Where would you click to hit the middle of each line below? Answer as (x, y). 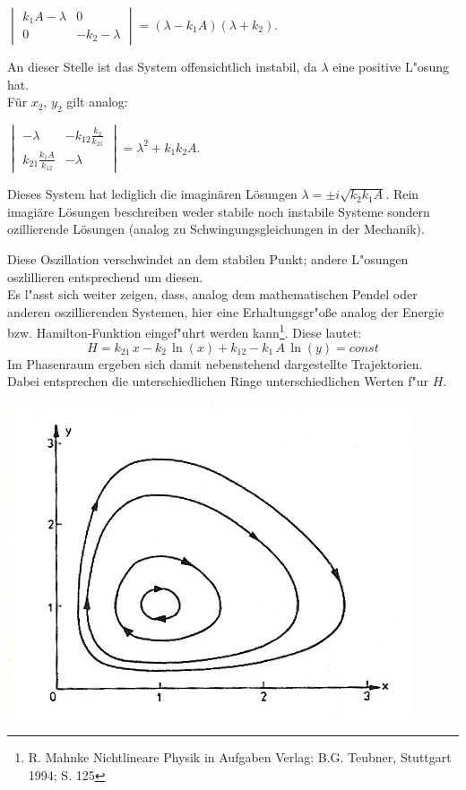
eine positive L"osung (391, 66)
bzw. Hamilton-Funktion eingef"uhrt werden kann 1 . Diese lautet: (185, 331)
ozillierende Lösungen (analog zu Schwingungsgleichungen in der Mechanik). (216, 229)
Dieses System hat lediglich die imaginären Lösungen (152, 194)
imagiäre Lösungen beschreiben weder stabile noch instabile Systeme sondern (219, 211)
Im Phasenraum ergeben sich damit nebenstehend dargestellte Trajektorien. (215, 363)
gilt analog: (97, 102)
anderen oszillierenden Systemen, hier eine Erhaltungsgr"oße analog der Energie (226, 311)
